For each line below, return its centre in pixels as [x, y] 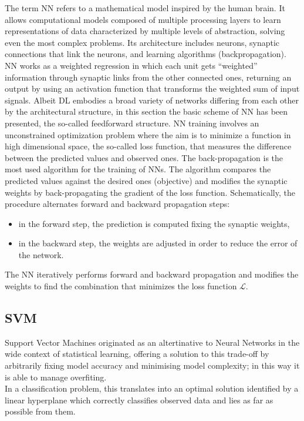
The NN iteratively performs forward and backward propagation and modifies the [152, 274]
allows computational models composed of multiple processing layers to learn [143, 19]
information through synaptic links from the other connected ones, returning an [148, 77]
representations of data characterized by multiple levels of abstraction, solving [145, 31]
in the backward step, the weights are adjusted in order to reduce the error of [158, 243]
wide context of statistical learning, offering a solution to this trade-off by [137, 354]
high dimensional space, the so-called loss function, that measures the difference [148, 146]
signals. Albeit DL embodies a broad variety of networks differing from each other [152, 100]
